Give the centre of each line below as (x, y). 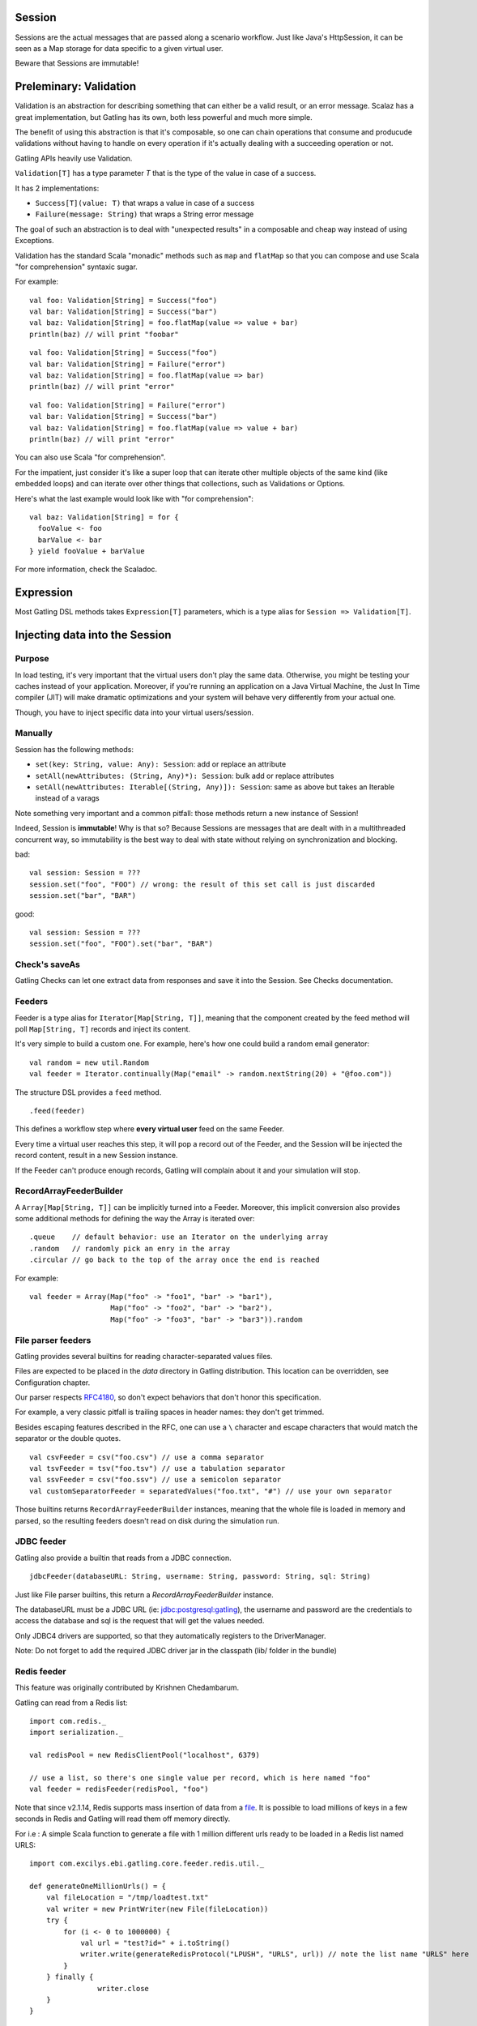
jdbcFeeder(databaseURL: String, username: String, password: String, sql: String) (200, 1577)
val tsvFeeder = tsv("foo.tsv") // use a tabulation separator (158, 1468)
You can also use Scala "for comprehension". (90, 457)
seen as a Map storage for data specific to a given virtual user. (119, 48)
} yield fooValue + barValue (87, 551)
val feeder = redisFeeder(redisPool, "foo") (119, 1789)
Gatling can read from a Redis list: (72, 1703)
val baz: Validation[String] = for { (104, 517)
